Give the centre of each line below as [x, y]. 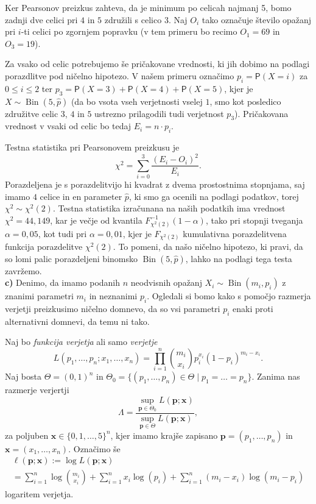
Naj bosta [23, 376]
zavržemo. [23, 270]
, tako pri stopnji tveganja [254, 220]
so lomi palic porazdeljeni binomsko [71, 258]
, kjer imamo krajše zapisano [164, 435]
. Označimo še [94, 448]
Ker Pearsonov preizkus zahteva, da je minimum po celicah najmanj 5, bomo [148, 7]
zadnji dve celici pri [41, 19]
